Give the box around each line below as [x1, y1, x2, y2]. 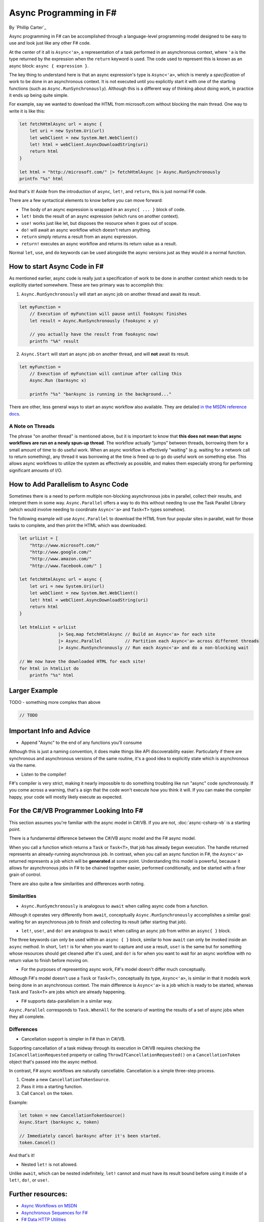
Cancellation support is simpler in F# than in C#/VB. [21, 1036, 126, 1042]
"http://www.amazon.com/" [29, 556, 92, 562]
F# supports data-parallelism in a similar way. [21, 998, 113, 1004]
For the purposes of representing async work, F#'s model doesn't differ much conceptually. [21, 966, 206, 972]
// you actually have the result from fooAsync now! [29, 331, 159, 337]
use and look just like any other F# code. [9, 40, 91, 46]
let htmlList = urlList [19, 625, 77, 630]
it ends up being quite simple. [9, 92, 68, 98]
